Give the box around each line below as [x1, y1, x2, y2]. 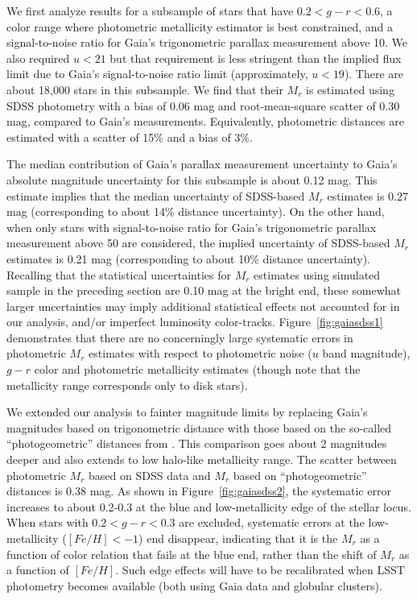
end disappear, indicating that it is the [147, 530, 338, 546]
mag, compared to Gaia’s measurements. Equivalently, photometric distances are [6, 113, 404, 130]
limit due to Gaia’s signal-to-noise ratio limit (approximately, [6, 65, 308, 82]
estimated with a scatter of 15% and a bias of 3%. [6, 128, 253, 145]
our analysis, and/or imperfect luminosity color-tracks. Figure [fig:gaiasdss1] [6, 313, 383, 330]
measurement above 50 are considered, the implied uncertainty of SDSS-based [6, 234, 390, 251]
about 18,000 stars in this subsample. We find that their [6, 81, 283, 97]
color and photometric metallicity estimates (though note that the [34, 361, 361, 378]
